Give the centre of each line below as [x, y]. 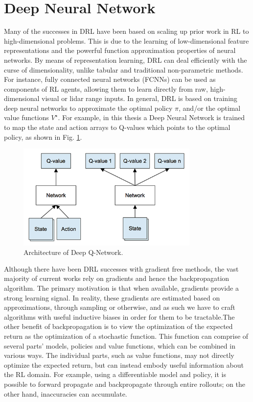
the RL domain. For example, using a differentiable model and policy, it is [115, 374]
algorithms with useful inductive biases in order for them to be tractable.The [119, 316]
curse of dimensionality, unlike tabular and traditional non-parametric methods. [124, 69]
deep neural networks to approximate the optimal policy [88, 108]
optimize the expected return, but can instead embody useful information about [124, 364]
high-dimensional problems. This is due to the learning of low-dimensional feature [126, 40]
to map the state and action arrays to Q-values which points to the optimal [117, 127]
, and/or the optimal [210, 108]
